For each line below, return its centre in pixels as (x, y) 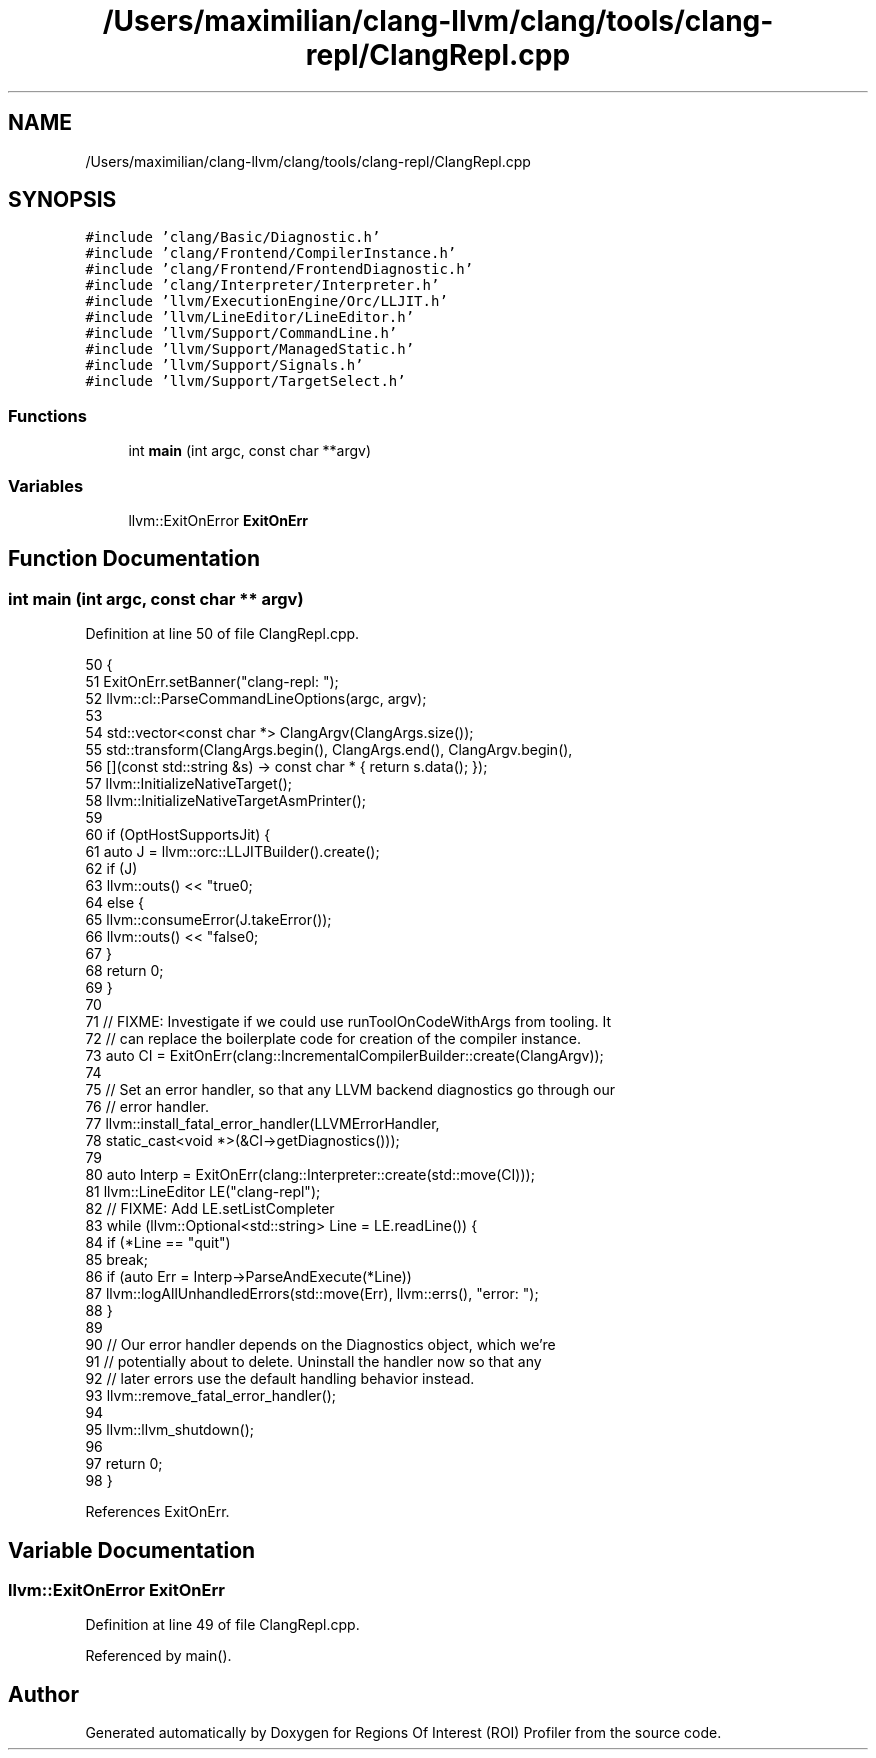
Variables (46, 485)
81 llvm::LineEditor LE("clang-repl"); (203, 1192)
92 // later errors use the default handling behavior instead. (280, 1379)
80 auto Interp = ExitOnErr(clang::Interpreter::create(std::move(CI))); (310, 1175)
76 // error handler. (147, 1107)
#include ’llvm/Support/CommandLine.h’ (241, 333)
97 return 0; (124, 1464)
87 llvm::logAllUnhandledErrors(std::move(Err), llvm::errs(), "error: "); (312, 1294)
